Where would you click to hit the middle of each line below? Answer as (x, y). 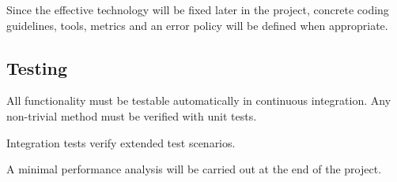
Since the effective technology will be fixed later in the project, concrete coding (198, 9)
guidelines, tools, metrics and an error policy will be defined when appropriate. (197, 25)
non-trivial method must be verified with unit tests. (132, 115)
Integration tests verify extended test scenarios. (121, 142)
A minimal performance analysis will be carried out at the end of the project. (194, 169)
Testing (37, 67)
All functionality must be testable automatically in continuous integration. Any (199, 100)
